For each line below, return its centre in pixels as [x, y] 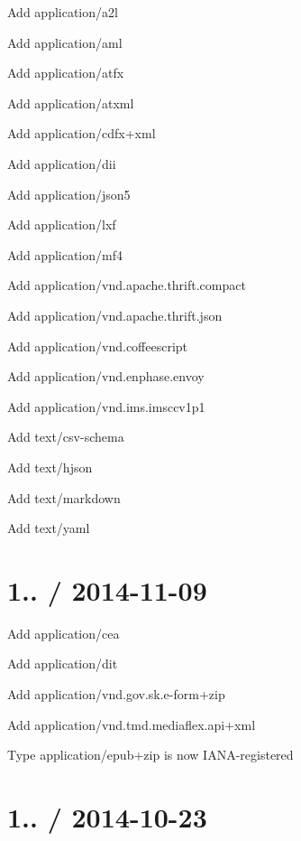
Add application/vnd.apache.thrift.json [115, 315]
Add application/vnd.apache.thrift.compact [127, 285]
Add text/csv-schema [66, 437]
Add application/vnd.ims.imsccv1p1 [106, 406]
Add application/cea [64, 633]
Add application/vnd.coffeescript [98, 346]
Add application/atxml [71, 103]
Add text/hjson [50, 467]
